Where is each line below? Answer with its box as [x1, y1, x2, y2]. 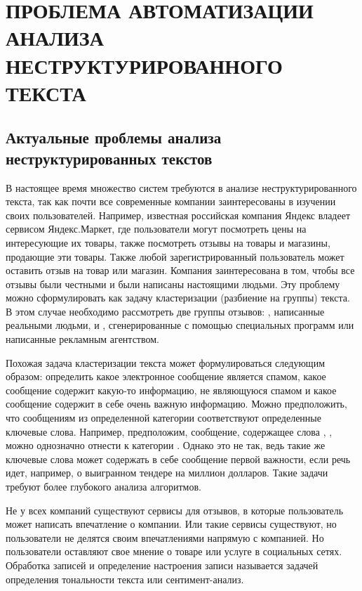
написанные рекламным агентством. [6, 332, 159, 346]
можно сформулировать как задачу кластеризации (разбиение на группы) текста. [6, 290, 350, 305]
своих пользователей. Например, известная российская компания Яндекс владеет [6, 207, 351, 222]
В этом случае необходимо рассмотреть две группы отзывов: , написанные [6, 304, 325, 318]
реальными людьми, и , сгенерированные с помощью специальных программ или [6, 318, 354, 332]
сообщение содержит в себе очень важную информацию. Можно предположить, [6, 396, 347, 411]
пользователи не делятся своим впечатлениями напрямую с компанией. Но [6, 530, 324, 545]
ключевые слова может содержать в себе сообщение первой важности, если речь [6, 451, 351, 466]
